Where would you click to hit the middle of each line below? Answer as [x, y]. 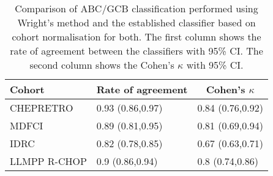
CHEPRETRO [42, 108]
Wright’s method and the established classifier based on [136, 22]
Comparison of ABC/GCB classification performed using [136, 8]
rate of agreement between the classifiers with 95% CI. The [136, 51]
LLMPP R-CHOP [48, 161]
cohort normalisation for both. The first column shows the [136, 36]
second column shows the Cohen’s [102, 65]
